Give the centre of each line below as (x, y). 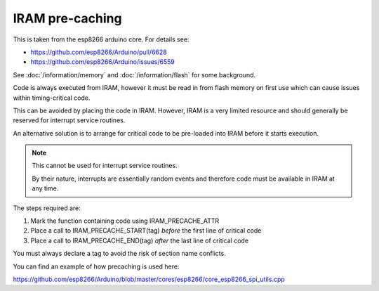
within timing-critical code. (52, 98)
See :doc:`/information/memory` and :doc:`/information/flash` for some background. (134, 75)
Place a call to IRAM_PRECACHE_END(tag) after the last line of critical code (140, 240)
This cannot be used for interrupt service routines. (105, 166)
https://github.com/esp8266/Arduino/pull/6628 (99, 52)
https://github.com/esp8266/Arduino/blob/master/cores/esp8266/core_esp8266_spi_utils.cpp (149, 279)
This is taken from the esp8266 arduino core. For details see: (101, 39)
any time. (45, 188)
